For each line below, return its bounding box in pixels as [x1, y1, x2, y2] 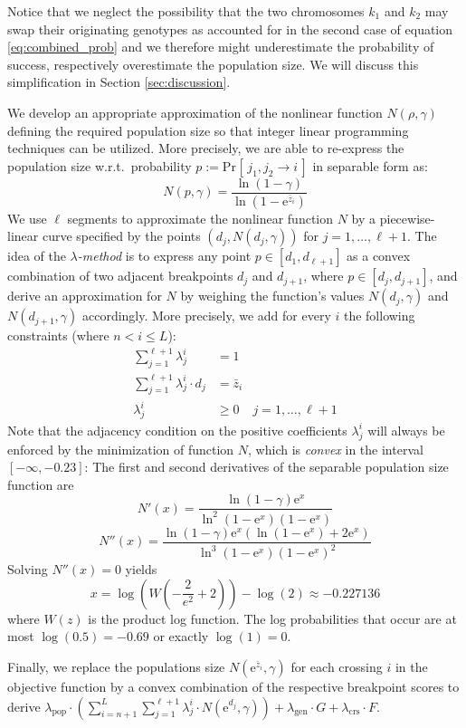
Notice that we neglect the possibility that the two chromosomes [7, 2, 365, 20]
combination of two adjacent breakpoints [7, 266, 233, 285]
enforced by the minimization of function [7, 439, 234, 458]
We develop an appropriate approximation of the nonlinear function [7, 102, 383, 121]
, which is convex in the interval [248, 439, 423, 458]
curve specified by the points [42, 226, 201, 245]
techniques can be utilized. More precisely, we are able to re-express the [7, 139, 404, 158]
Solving [7, 560, 48, 579]
